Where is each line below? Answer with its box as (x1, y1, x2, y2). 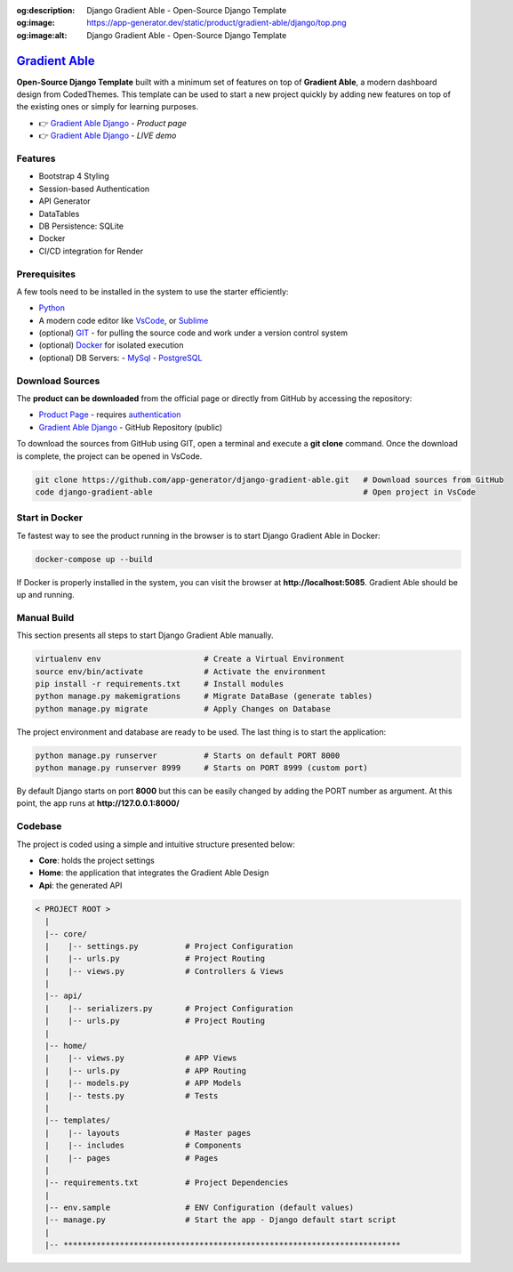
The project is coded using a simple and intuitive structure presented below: (16, 839, 295, 849)
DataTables (38, 208, 80, 219)
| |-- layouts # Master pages (44, 1128, 252, 1138)
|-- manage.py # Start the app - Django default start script (44, 1215, 397, 1225)
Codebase (16, 820, 62, 833)
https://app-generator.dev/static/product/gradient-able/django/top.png (86, 18, 347, 28)
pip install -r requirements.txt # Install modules (35, 679, 285, 688)
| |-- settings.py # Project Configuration (44, 941, 293, 951)
